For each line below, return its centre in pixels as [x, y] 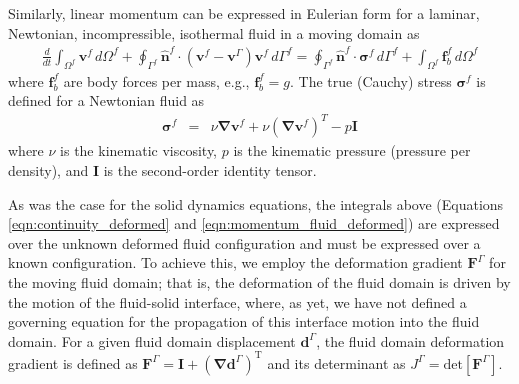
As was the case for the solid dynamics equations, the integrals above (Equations [256, 203]
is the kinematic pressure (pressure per [352, 150]
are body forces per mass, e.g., [156, 80]
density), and [48, 170]
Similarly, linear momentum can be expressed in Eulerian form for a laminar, [244, 13]
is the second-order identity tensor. [210, 170]
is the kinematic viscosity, [139, 150]
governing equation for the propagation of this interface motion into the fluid [244, 321]
